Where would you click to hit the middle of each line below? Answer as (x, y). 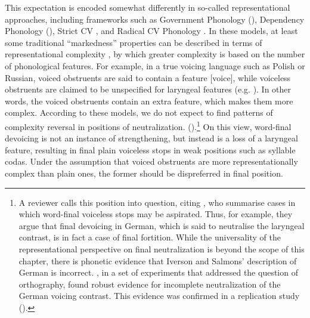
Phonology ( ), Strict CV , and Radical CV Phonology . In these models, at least (151, 31)
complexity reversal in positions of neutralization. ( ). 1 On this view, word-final (148, 125)
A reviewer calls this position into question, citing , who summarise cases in (157, 202)
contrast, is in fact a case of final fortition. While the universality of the (150, 237)
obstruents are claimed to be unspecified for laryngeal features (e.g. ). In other (148, 89)
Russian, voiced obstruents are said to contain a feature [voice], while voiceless (148, 77)
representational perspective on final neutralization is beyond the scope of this (162, 248)
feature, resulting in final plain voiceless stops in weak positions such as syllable (150, 149)
